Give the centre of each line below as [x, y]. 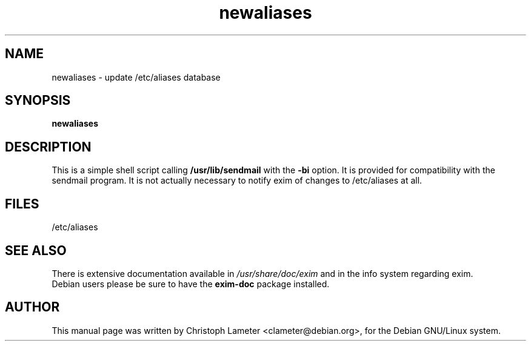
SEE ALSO [36, 250]
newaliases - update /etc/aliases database [136, 77]
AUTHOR [32, 307]
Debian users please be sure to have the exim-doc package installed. [191, 284]
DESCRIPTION [48, 147]
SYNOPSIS [38, 101]
